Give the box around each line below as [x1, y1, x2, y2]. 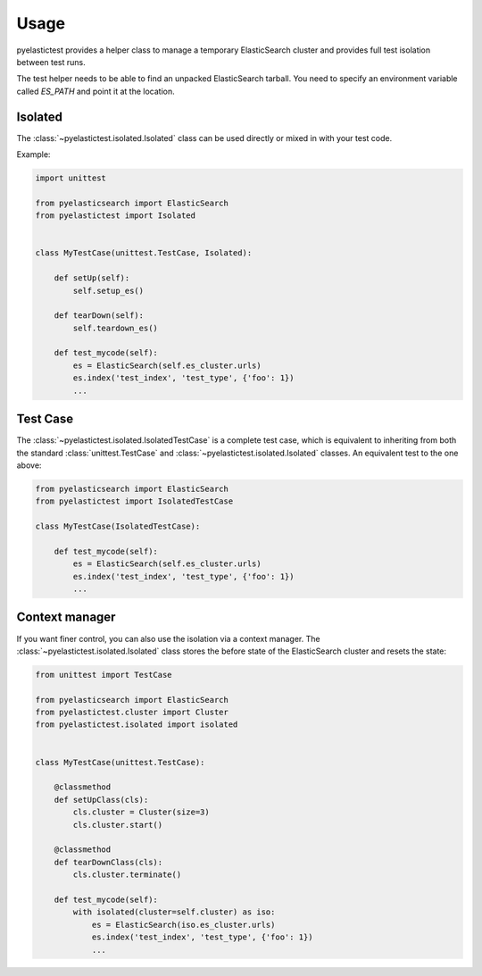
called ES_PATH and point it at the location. [16, 86, 175, 96]
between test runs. [16, 56, 87, 67]
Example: [16, 149, 51, 160]
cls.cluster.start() [72, 820, 163, 830]
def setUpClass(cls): [54, 795, 149, 805]
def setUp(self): [54, 273, 130, 283]
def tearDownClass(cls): [54, 857, 163, 867]
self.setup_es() [72, 286, 145, 296]
